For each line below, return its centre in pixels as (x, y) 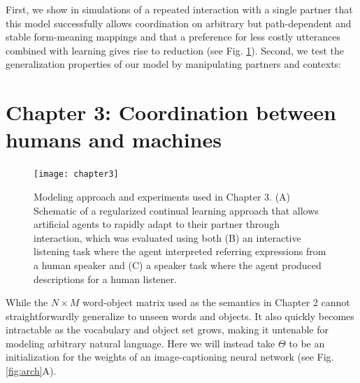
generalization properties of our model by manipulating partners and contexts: (174, 64)
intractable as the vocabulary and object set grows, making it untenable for (167, 330)
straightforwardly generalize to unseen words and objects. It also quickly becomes (180, 316)
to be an (307, 343)
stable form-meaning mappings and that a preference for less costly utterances (173, 37)
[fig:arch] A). (31, 371)
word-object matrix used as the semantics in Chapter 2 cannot (216, 302)
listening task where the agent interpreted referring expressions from (180, 251)
